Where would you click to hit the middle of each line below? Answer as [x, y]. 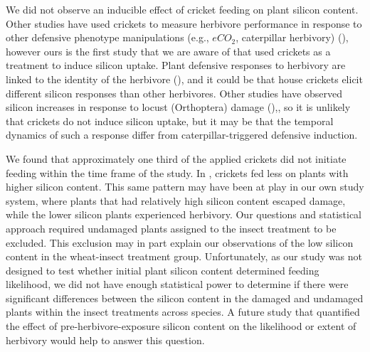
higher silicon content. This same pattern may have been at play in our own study [185, 187]
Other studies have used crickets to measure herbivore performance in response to [184, 23]
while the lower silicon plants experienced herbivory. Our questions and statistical [184, 214]
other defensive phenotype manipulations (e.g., [107, 37]
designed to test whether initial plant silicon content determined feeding [163, 270]
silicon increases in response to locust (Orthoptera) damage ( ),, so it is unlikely [178, 107]
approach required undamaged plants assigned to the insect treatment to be [171, 228]
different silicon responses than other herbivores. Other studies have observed [174, 93]
